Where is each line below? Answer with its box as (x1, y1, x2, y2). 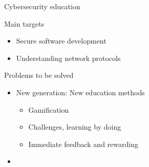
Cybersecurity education (4, 1, 80, 11)
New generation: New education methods (16, 87, 145, 97)
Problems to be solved (4, 70, 74, 80)
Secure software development (16, 35, 107, 46)
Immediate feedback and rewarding (28, 138, 138, 149)
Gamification (28, 104, 69, 115)
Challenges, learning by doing (28, 121, 121, 132)
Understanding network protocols (16, 52, 121, 63)
